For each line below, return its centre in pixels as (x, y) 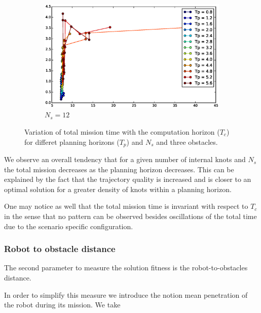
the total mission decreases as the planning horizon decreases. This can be (119, 169)
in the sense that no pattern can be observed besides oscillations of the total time (130, 216)
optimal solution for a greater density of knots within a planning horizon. (118, 189)
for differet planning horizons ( (72, 142)
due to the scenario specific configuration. (69, 226)
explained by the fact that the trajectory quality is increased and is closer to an (128, 179)
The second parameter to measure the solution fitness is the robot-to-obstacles (126, 268)
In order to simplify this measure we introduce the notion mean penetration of (126, 294)
